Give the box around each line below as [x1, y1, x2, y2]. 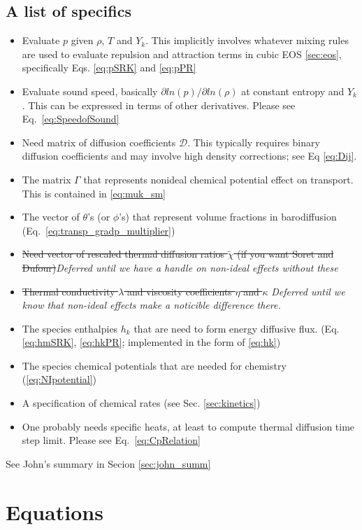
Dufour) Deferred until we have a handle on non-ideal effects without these [22, 260, 338, 274]
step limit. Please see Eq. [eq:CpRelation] [22, 433, 201, 447]
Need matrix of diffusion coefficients [22, 134, 176, 149]
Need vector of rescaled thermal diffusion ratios [22, 246, 225, 261]
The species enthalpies [22, 321, 118, 335]
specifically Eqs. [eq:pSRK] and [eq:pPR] [22, 60, 196, 75]
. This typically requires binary [187, 134, 320, 149]
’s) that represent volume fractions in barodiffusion [119, 209, 337, 224]
